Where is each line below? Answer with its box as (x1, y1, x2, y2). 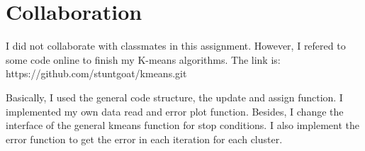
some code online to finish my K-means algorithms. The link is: (6, 52, 281, 67)
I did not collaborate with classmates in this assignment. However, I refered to (6, 38, 346, 53)
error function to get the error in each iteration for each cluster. (6, 131, 283, 146)
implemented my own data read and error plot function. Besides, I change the (6, 104, 344, 118)
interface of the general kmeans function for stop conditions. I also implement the (6, 118, 359, 133)
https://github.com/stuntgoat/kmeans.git (6, 66, 187, 81)
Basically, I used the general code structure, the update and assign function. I (6, 89, 343, 104)
